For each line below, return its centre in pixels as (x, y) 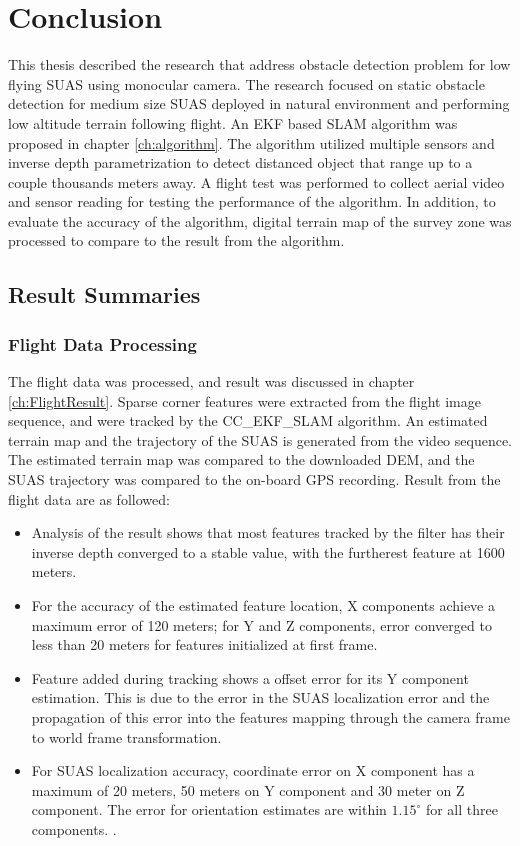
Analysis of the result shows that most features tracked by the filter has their (268, 532)
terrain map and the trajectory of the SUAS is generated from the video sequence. (260, 439)
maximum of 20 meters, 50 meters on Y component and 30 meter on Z (248, 789)
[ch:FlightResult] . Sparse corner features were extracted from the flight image (245, 400)
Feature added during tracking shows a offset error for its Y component (250, 677)
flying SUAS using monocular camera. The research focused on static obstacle (246, 83)
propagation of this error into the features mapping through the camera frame (270, 716)
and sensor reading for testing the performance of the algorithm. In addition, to (252, 201)
